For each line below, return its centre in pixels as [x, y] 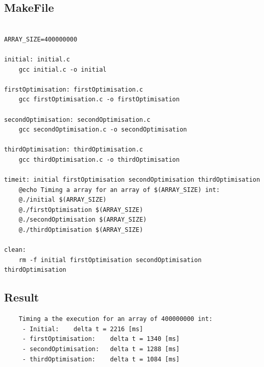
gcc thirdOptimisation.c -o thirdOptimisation [99, 159]
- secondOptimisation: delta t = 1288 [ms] [101, 349]
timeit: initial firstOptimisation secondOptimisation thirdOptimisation [132, 180]
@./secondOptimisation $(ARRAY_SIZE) [83, 220]
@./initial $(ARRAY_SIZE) [63, 200]
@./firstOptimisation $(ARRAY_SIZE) [81, 210]
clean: [15, 250]
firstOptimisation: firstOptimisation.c [74, 89]
